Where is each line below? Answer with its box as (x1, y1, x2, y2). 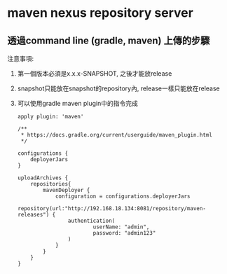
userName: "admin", (92, 224, 150, 231)
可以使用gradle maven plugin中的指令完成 (17, 100, 138, 107)
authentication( (67, 217, 116, 224)
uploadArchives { (17, 174, 69, 181)
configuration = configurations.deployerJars (55, 193, 191, 200)
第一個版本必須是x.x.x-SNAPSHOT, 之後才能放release (17, 69, 172, 78)
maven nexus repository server (7, 5, 194, 21)
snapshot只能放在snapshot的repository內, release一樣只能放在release (17, 84, 220, 93)
